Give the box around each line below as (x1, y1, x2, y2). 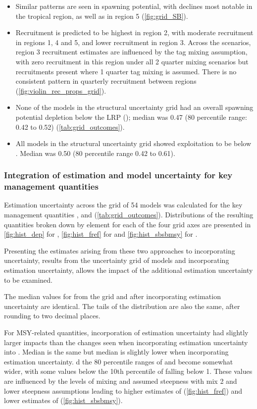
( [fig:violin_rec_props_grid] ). (15, 85, 106, 96)
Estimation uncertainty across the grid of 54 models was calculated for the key (4, 200, 243, 210)
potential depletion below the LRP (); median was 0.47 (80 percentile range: (15, 111, 247, 122)
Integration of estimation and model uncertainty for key (4, 169, 233, 181)
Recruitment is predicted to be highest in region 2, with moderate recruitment (15, 27, 254, 38)
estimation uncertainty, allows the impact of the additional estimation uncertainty (4, 265, 253, 275)
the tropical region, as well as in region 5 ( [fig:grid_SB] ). (15, 10, 188, 21)
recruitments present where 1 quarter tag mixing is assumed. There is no (15, 66, 237, 76)
